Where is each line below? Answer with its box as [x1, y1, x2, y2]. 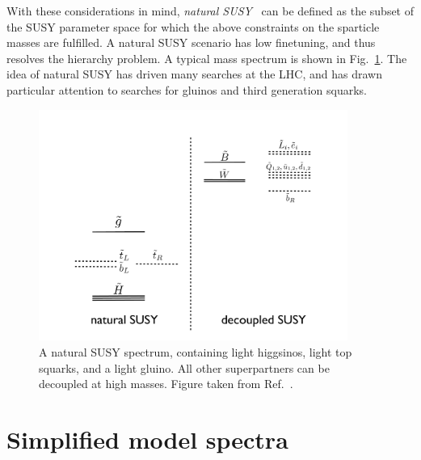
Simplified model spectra [6, 422, 288, 455]
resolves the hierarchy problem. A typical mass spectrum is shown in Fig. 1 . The [6, 49, 407, 66]
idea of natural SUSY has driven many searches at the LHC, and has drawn [6, 65, 382, 82]
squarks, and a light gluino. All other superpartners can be [39, 359, 330, 376]
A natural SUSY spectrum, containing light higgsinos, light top [39, 343, 352, 360]
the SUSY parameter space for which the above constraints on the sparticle [6, 18, 380, 35]
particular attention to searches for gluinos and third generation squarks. [6, 81, 367, 98]
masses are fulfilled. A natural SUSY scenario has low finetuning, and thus [6, 34, 376, 51]
